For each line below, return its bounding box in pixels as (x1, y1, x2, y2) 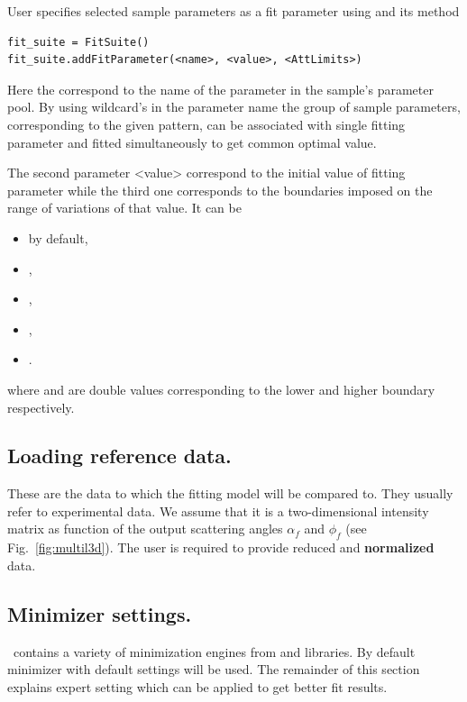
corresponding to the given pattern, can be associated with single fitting (7, 114, 406, 133)
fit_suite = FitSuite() (7, 35, 150, 49)
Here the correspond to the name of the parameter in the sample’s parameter (7, 79, 434, 98)
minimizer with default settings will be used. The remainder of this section (7, 660, 420, 679)
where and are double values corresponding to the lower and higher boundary (7, 379, 435, 398)
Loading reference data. (7, 442, 232, 470)
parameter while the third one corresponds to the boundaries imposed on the (7, 180, 433, 199)
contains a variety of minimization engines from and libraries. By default (13, 642, 416, 661)
